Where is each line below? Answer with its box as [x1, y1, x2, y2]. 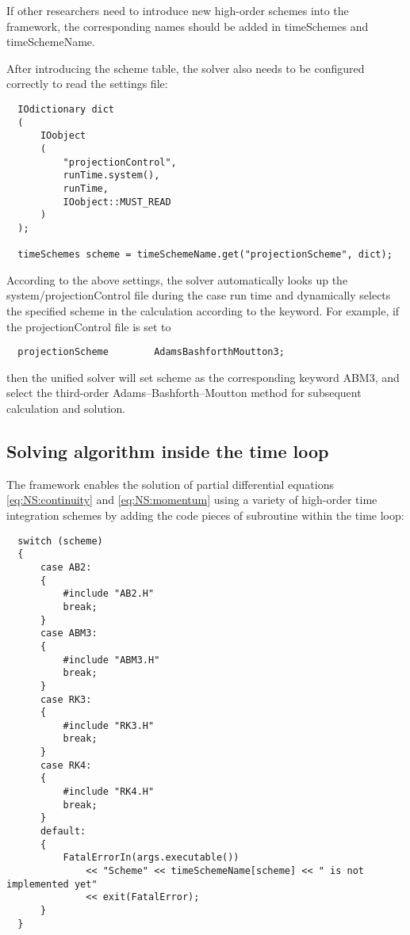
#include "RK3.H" [63, 719, 155, 731]
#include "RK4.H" [63, 786, 155, 798]
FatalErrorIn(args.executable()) [63, 852, 239, 864]
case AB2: [40, 561, 92, 573]
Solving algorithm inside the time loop [6, 439, 329, 464]
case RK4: [40, 759, 92, 771]
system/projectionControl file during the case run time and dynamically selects [6, 287, 391, 303]
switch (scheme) [17, 535, 103, 547]
